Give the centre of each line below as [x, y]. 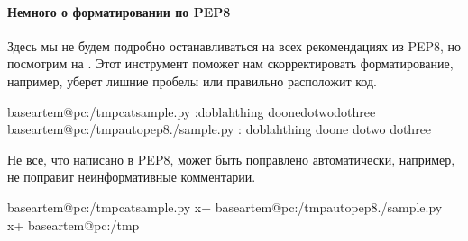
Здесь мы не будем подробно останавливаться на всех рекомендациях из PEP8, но [234, 45]
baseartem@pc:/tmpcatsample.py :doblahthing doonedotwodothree [192, 111]
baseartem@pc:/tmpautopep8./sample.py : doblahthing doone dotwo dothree [220, 129]
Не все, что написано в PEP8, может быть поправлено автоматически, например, [231, 159]
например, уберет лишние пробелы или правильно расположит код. [192, 80]
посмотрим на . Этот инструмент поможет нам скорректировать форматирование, [230, 63]
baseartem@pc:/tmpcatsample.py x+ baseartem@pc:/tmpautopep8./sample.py [225, 206]
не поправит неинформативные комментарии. [132, 177]
